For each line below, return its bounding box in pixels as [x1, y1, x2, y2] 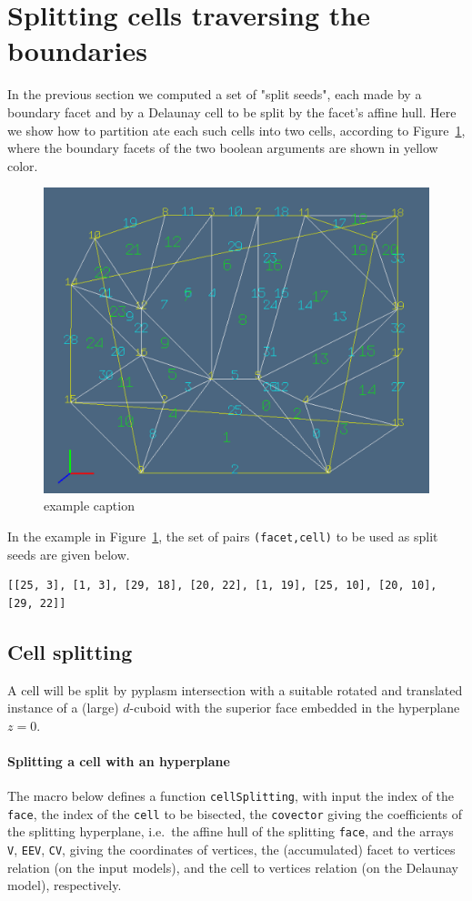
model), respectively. [7, 876, 122, 895]
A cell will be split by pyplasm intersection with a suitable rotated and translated [7, 680, 463, 699]
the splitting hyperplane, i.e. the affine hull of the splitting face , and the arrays [7, 822, 454, 841]
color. [7, 156, 38, 175]
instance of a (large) [7, 698, 119, 717]
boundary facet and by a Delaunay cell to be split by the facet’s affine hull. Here [7, 102, 457, 121]
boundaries [7, 32, 147, 69]
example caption [44, 496, 135, 515]
